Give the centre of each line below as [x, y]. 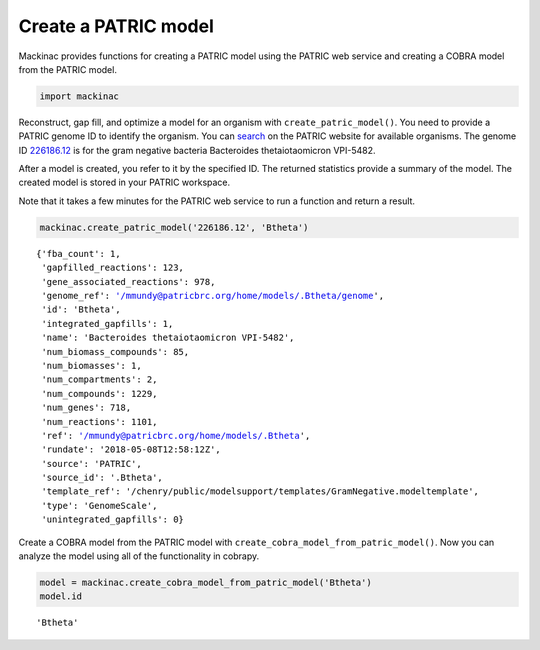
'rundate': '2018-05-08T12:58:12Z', [131, 449]
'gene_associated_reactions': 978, [128, 281]
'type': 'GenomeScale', [99, 505]
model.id [61, 596]
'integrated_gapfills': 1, [107, 323]
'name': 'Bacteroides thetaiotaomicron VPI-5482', [168, 338]
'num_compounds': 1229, [99, 393]
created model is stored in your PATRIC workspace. [124, 182]
